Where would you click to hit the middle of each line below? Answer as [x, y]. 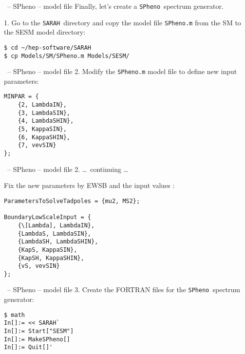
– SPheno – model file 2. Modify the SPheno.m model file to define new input [122, 71]
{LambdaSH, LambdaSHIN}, [58, 242]
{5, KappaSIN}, [42, 129]
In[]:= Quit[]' [28, 347]
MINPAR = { [21, 97]
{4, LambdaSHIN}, [46, 121]
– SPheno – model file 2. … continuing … [68, 169]
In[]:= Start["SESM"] [39, 331]
